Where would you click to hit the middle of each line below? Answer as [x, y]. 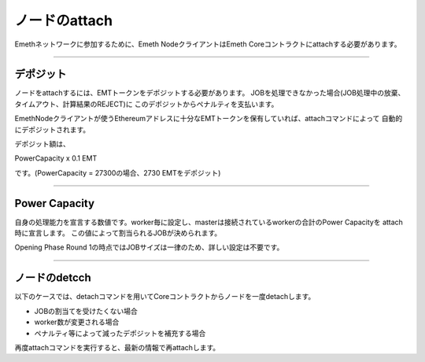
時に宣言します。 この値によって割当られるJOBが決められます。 [118, 233]
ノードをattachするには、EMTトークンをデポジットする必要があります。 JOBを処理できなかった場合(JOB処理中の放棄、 [210, 93]
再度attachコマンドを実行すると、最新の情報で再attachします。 [117, 347]
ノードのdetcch [53, 278]
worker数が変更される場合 [77, 322]
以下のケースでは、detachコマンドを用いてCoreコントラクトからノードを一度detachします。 [165, 297]
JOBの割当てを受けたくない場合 [86, 311]
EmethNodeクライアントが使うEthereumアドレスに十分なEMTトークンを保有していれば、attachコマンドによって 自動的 [209, 119]
